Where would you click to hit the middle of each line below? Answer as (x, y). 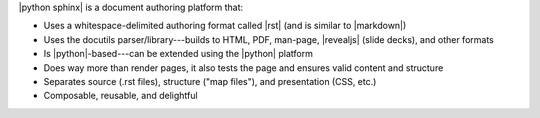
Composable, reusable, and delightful (121, 96)
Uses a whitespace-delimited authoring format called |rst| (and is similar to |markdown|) (225, 26)
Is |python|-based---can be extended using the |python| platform (178, 54)
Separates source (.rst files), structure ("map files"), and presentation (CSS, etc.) (210, 81)
